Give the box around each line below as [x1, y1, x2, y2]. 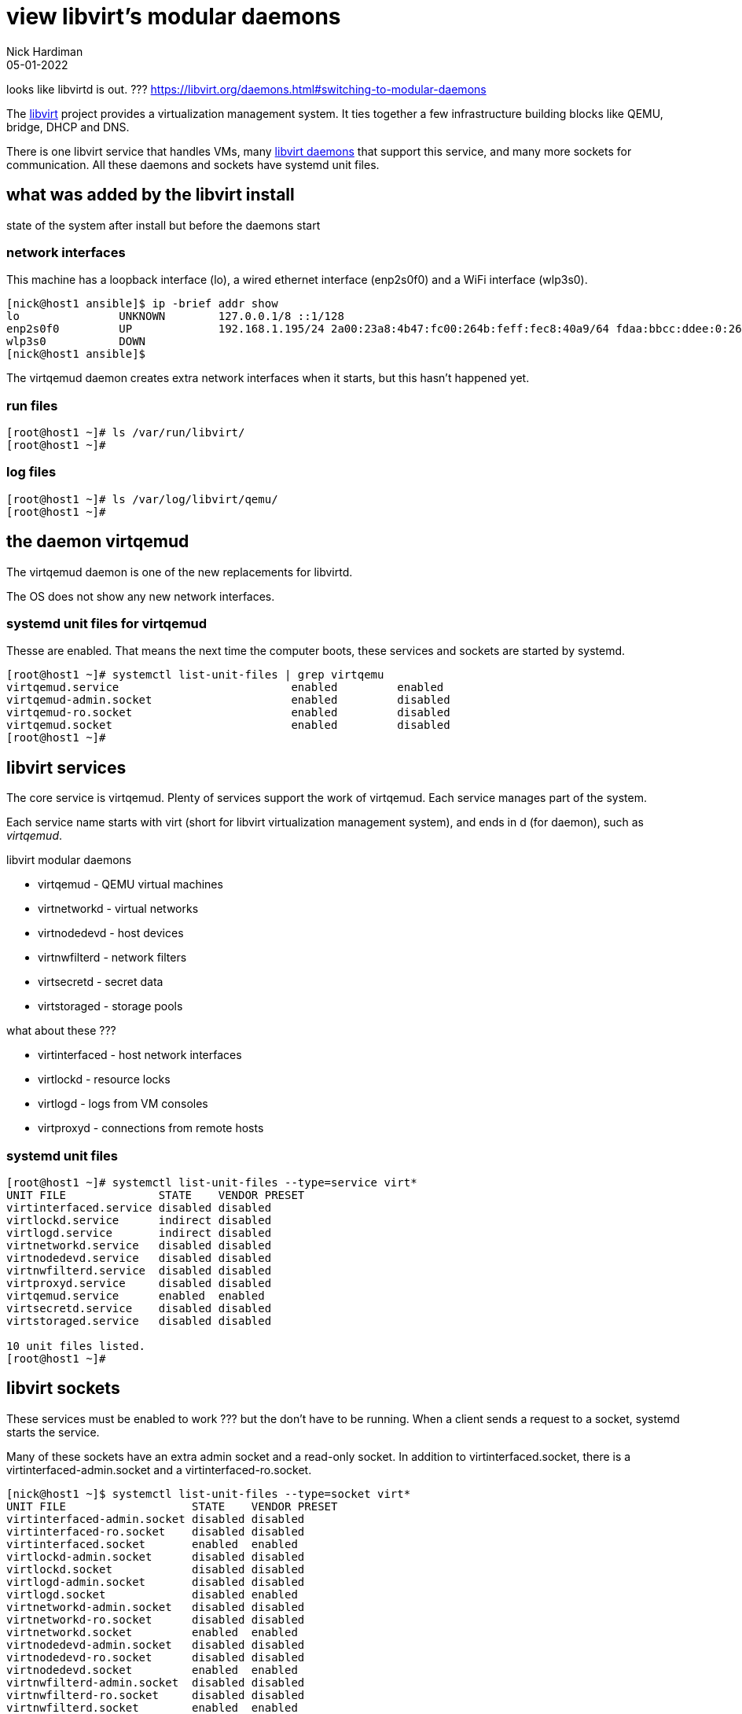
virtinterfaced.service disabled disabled [6, 1201, 272, 1215]
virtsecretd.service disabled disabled [6, 1302, 272, 1315]
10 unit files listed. [6, 1340, 146, 1353]
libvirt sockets [6, 1378, 120, 1399]
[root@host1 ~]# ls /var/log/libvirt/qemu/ [6, 492, 278, 506]
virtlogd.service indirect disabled [6, 1227, 272, 1240]
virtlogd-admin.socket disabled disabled [6, 1575, 305, 1588]
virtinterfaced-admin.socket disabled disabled [6, 1512, 305, 1525]
